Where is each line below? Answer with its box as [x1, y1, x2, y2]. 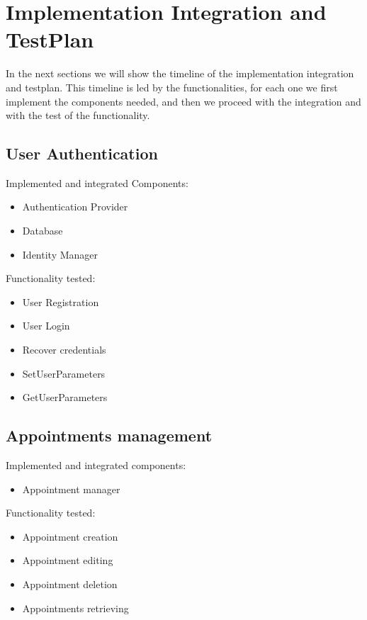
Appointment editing [22, 553, 113, 568]
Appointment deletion [22, 577, 118, 591]
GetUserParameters [22, 390, 108, 405]
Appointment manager [22, 481, 120, 496]
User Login [22, 318, 70, 333]
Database [22, 223, 63, 238]
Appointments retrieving [22, 600, 129, 615]
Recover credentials [22, 342, 106, 357]
